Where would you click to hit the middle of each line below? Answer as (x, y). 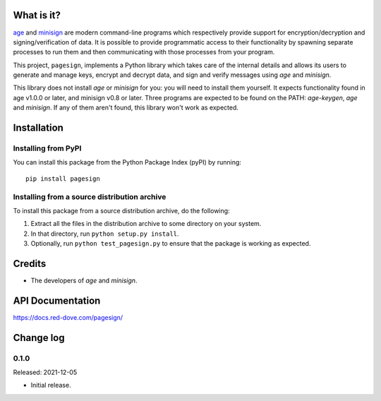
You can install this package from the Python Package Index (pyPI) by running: (127, 162)
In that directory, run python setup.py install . (105, 234)
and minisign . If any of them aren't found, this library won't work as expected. (126, 108)
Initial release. (51, 385)
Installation (38, 128)
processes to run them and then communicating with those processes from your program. (144, 52)
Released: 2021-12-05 (45, 372)
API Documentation (57, 300)
